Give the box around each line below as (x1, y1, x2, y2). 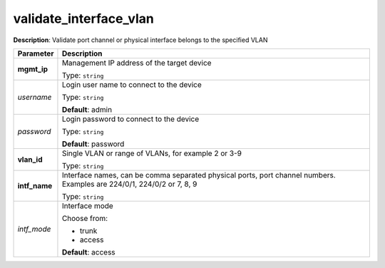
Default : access (61, 247, 115, 257)
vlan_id (17, 154, 43, 164)
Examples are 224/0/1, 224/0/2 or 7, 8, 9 (61, 179, 197, 189)
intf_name (17, 180, 53, 190)
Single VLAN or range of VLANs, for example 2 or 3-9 (61, 148, 242, 158)
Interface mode (61, 200, 113, 210)
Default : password (61, 139, 125, 149)
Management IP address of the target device (61, 58, 212, 68)
